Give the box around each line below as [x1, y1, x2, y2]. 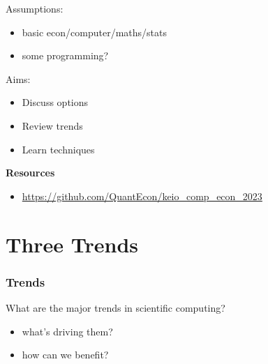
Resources [6, 165, 55, 180]
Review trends [22, 118, 83, 132]
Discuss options [22, 95, 89, 109]
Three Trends [6, 229, 139, 258]
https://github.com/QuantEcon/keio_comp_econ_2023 [22, 188, 262, 203]
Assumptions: [6, 1, 64, 15]
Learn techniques [22, 142, 95, 156]
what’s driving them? [22, 324, 113, 338]
